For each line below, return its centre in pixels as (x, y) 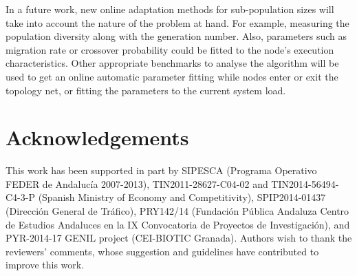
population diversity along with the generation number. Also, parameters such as (176, 36)
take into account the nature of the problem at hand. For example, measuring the (177, 22)
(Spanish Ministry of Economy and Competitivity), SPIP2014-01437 (182, 197)
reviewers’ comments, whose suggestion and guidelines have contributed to (162, 251)
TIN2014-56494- (305, 183)
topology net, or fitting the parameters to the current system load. (146, 90)
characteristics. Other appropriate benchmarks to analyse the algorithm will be (172, 63)
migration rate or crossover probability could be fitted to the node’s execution (170, 49)
